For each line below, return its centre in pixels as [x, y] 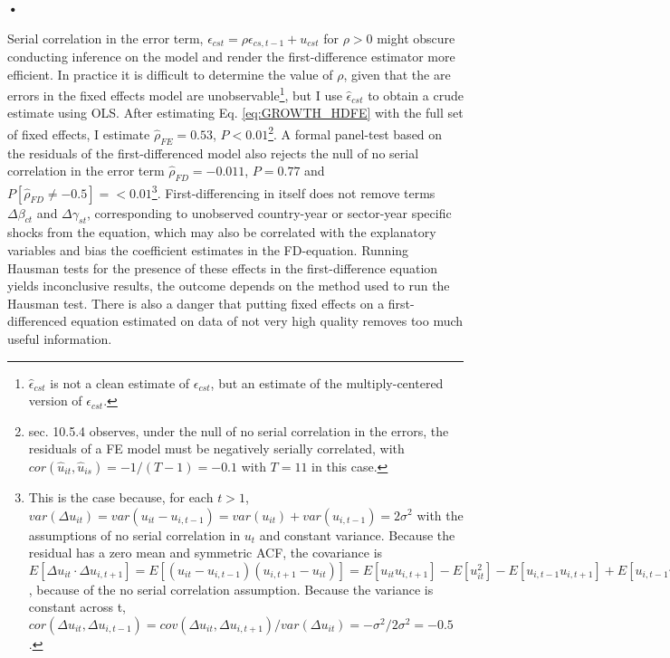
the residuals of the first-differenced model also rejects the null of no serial [213, 153]
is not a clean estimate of [120, 382]
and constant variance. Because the [357, 534]
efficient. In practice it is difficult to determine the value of [170, 74]
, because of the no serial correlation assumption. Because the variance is [231, 589]
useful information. [60, 338]
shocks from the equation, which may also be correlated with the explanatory [222, 232]
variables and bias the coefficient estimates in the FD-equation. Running [208, 249]
